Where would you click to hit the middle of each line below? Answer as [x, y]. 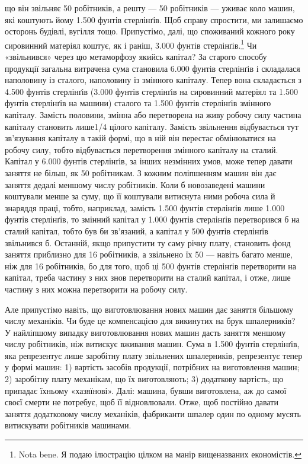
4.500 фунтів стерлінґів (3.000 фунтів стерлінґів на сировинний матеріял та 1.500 [151, 91]
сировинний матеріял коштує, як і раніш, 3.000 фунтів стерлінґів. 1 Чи [131, 44]
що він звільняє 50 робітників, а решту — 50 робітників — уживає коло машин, [150, 8]
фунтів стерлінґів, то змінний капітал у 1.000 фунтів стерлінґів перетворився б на [152, 219]
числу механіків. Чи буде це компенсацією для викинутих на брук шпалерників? [150, 321]
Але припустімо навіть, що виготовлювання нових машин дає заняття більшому [149, 309]
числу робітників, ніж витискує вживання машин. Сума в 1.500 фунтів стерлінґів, [152, 344]
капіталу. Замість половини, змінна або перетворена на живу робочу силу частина [153, 115]
